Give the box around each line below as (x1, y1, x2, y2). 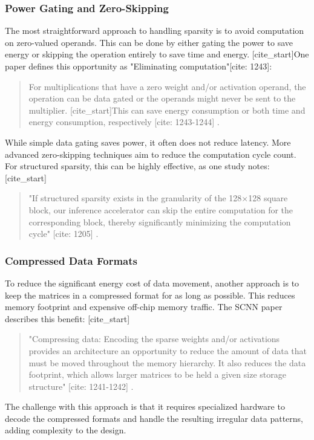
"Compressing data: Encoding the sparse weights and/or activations (28, 332, 280, 345)
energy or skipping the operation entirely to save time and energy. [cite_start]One (5, 48, 309, 60)
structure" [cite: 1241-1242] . (28, 380, 134, 392)
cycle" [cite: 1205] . (28, 227, 99, 240)
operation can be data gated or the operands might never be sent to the (28, 92, 296, 105)
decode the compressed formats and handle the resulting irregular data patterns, (5, 412, 304, 424)
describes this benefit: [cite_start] (5, 312, 130, 325)
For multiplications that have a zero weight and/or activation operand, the (28, 80, 306, 92)
